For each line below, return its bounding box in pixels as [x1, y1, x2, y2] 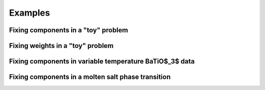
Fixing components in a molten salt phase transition [9, 73, 171, 81]
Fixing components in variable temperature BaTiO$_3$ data [9, 57, 195, 66]
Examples [9, 7, 50, 18]
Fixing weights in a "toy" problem [9, 42, 114, 50]
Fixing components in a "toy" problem [9, 26, 129, 34]
